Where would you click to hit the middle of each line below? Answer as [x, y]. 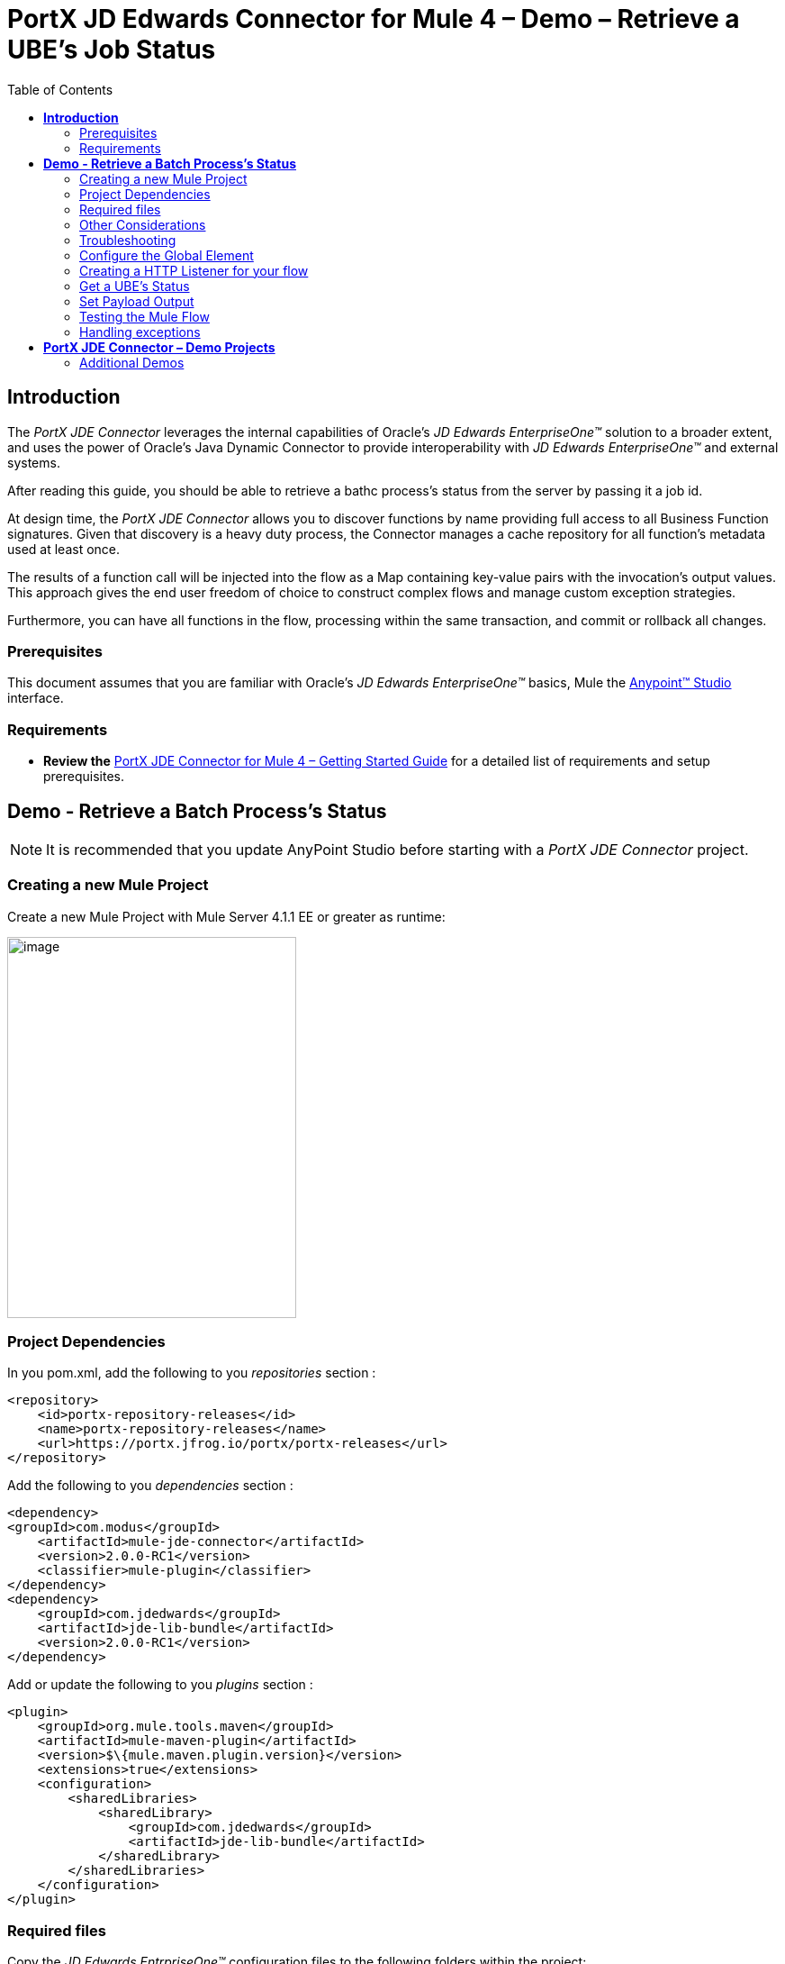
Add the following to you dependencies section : [150, 1486]
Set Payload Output [137, 301]
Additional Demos [132, 362]
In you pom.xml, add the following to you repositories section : [192, 1373]
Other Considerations [143, 224]
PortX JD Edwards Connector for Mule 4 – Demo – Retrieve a [374, 19]
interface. [36, 698]
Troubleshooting [128, 240]
